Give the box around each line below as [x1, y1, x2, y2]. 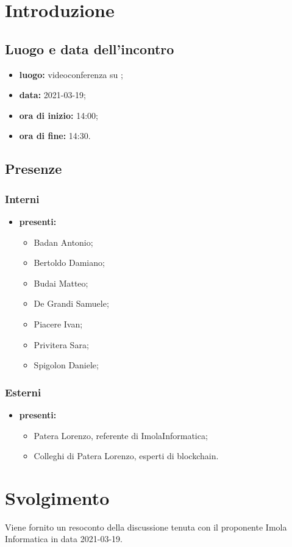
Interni [5, 191, 40, 206]
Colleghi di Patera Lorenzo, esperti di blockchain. [34, 449, 219, 462]
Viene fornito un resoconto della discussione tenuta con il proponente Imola [5, 520, 287, 533]
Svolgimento [5, 485, 110, 510]
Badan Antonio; [34, 235, 93, 248]
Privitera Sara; [34, 338, 89, 351]
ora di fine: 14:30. [19, 129, 91, 142]
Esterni [5, 384, 41, 399]
